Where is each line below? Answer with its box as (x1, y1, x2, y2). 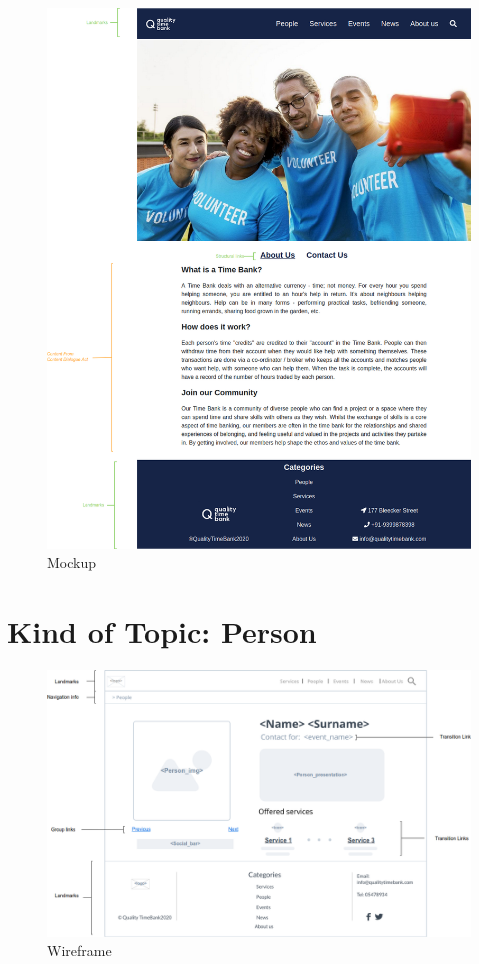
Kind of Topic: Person (7, 611, 317, 652)
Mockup (47, 552, 97, 573)
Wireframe (47, 940, 112, 961)
